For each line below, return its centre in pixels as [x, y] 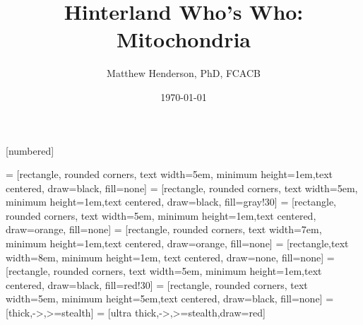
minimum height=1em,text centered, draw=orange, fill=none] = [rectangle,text [177, 243]
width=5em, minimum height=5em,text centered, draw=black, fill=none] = [170, 299]
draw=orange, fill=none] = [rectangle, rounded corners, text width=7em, [164, 229]
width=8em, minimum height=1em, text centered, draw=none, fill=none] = [170, 257]
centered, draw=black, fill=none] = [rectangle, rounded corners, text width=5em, [182, 188]
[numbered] [30, 150]
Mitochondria [184, 39]
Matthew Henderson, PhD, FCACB [184, 73]
